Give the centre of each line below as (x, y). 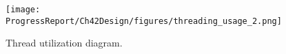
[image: (23, 10)
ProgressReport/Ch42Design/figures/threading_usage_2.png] (144, 21)
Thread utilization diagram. (64, 43)
